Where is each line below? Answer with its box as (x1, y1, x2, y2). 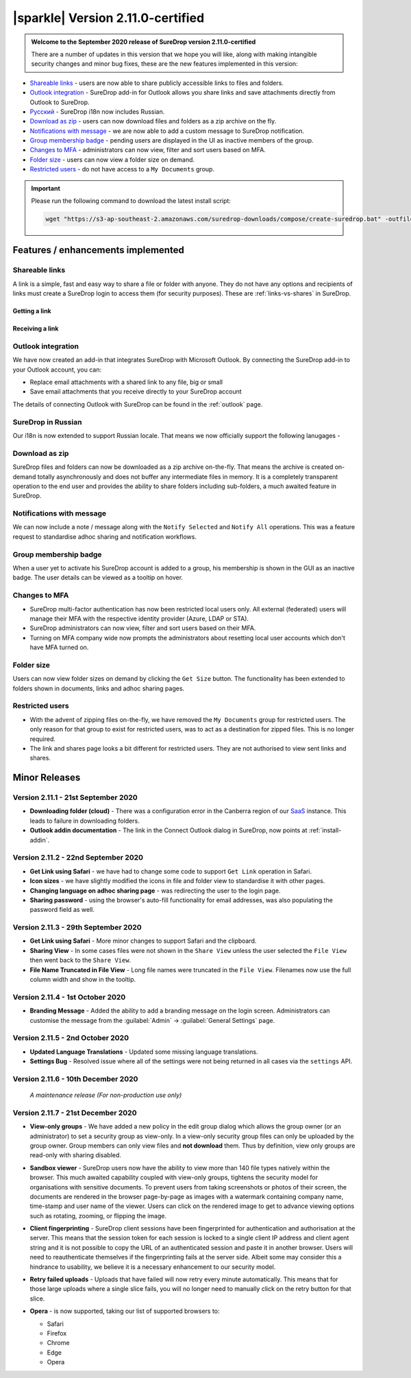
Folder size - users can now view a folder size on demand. (29, 155, 195, 164)
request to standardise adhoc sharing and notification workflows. (12, 532, 197, 541)
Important (31, 184, 61, 192)
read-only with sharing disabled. (29, 1151, 121, 1159)
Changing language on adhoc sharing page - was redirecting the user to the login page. (29, 886, 281, 895)
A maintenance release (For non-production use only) (29, 1091, 182, 1100)
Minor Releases (12, 772, 81, 784)
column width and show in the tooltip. (29, 976, 136, 984)
